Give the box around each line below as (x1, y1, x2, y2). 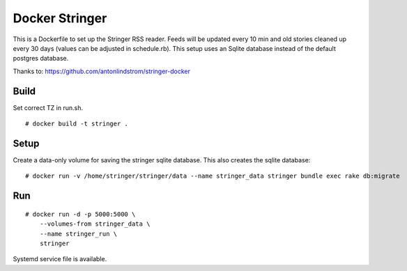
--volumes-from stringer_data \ (39, 220, 151, 228)
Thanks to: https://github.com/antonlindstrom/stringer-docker (13, 67, 191, 75)
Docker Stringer (13, 10, 107, 26)
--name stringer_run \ (39, 230, 118, 238)
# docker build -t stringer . (25, 120, 129, 128)
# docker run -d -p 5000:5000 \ (25, 210, 136, 218)
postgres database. (13, 54, 69, 63)
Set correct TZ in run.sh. (13, 103, 84, 111)
